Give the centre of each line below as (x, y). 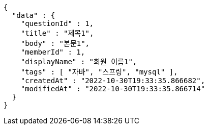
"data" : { (34, 15)
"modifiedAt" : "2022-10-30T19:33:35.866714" (113, 89)
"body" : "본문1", (55, 43)
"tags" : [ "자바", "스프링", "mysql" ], (99, 72)
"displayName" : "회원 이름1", (79, 62)
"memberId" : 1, (53, 52)
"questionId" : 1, (57, 23)
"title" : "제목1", (57, 33)
